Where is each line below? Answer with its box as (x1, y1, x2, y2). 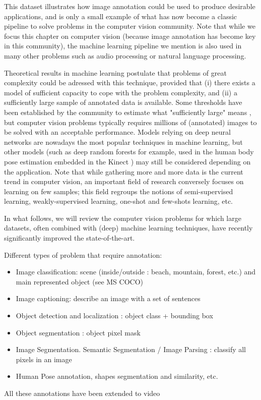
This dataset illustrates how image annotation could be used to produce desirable (4, 1, 255, 11)
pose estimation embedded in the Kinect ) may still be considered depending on (4, 156, 251, 166)
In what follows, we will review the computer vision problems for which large (4, 212, 241, 223)
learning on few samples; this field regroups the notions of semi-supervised (4, 186, 233, 196)
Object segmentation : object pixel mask (16, 327, 141, 337)
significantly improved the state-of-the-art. (4, 233, 135, 243)
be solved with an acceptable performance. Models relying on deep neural (4, 127, 231, 137)
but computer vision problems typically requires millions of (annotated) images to (4, 117, 257, 127)
